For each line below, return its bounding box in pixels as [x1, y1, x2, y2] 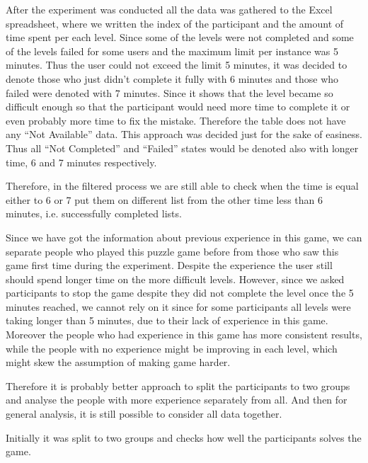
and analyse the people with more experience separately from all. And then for [6, 392, 347, 407]
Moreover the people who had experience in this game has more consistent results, [6, 327, 362, 342]
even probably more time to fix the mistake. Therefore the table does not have [6, 113, 346, 127]
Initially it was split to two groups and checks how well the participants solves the [6, 430, 362, 445]
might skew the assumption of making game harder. [6, 355, 231, 370]
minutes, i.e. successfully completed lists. [6, 206, 182, 221]
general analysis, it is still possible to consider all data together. [6, 406, 282, 421]
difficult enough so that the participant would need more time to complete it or [6, 99, 350, 114]
